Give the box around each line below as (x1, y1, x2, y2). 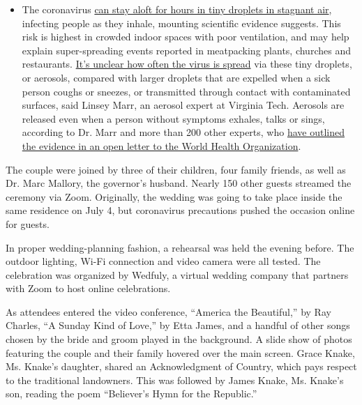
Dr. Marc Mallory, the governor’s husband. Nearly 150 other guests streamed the (6, 176, 352, 190)
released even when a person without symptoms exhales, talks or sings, (22, 111, 325, 125)
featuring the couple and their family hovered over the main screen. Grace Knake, (6, 345, 355, 360)
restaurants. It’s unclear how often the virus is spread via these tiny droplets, (22, 56, 352, 71)
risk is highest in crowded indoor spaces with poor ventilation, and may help (22, 29, 349, 44)
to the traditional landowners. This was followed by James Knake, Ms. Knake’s (6, 372, 344, 387)
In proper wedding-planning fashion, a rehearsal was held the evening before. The (6, 240, 354, 254)
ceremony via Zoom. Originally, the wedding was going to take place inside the (6, 189, 342, 204)
